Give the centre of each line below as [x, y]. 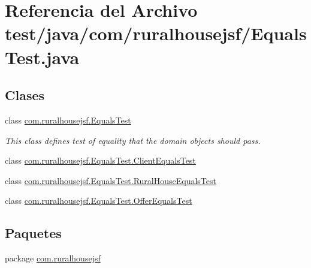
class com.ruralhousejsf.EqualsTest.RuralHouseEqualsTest [111, 180]
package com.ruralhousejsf [53, 258]
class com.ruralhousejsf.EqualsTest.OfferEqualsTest [99, 201]
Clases [25, 95]
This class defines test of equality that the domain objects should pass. [133, 140]
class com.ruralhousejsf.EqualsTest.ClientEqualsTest [100, 160]
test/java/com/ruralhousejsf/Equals [156, 33]
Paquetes [33, 233]
